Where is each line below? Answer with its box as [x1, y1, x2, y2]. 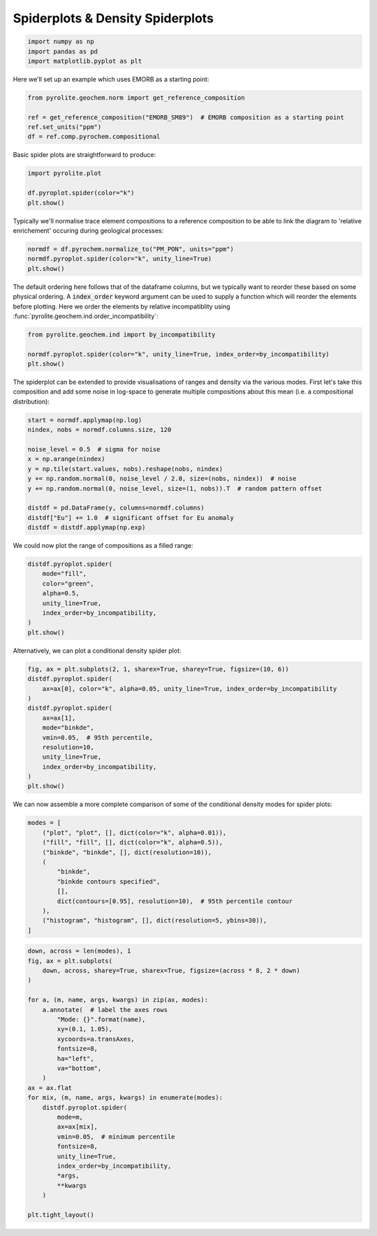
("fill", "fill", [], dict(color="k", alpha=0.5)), [42, 838, 223, 847]
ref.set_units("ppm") [27, 123, 102, 131]
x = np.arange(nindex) [27, 455, 105, 463]
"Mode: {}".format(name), [57, 1015, 146, 1024]
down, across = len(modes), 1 [27, 947, 131, 955]
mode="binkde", [42, 724, 94, 732]
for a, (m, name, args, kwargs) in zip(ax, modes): [27, 996, 209, 1004]
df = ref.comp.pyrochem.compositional [27, 133, 161, 141]
